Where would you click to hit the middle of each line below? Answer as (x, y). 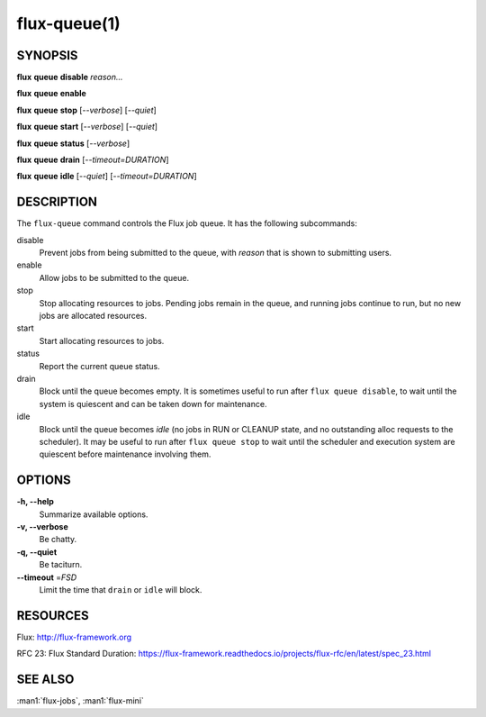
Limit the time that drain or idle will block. (121, 589)
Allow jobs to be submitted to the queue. (114, 277)
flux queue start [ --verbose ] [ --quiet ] (87, 127)
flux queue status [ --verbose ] (73, 143)
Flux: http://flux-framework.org (74, 637)
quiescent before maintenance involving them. (125, 454)
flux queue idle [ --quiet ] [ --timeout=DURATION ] (107, 177)
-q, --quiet (37, 552)
